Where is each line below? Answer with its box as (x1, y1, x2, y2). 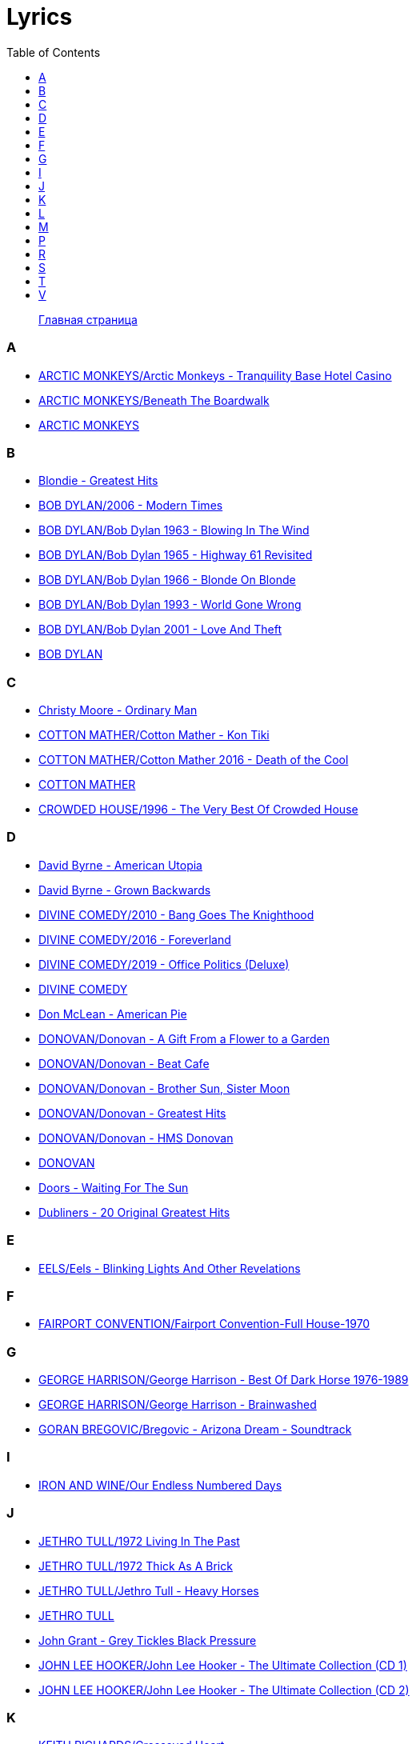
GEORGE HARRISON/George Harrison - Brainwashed (38, 1398, 317, 1411)
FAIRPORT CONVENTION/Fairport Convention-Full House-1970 (38, 1317, 370, 1331)
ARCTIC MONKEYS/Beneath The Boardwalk (38, 393, 270, 407)
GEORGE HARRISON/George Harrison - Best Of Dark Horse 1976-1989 (38, 1373, 409, 1386)
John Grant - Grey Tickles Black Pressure (38, 1633, 257, 1647)
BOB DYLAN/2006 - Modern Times (38, 498, 223, 513)
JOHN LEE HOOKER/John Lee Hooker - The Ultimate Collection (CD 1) (38, 1658, 407, 1672)
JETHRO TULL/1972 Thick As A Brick (38, 1558, 233, 1573)
